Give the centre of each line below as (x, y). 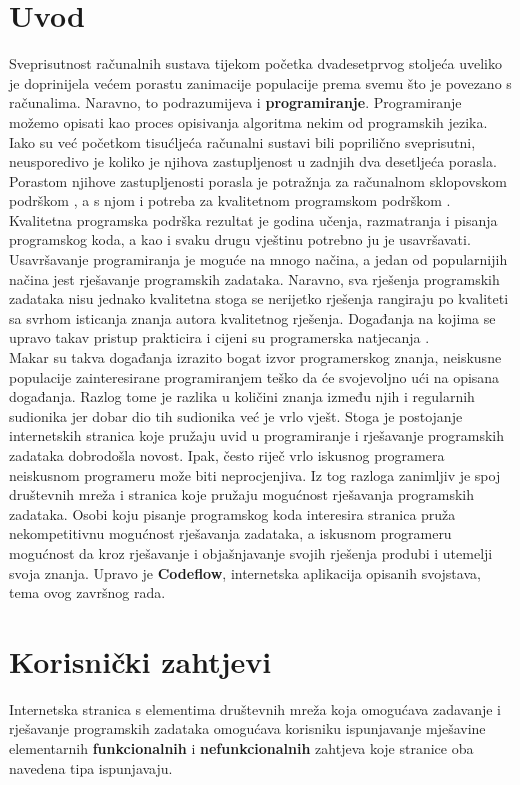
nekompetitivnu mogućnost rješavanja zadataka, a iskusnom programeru (230, 533)
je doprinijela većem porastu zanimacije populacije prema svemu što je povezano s (260, 82)
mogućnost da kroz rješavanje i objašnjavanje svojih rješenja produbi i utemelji (251, 552)
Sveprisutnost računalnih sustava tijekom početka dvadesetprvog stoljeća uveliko (255, 63)
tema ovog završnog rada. (87, 592)
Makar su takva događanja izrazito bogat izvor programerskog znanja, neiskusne (255, 357)
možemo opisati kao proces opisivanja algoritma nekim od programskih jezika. (248, 121)
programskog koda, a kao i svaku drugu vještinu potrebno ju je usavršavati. (240, 239)
